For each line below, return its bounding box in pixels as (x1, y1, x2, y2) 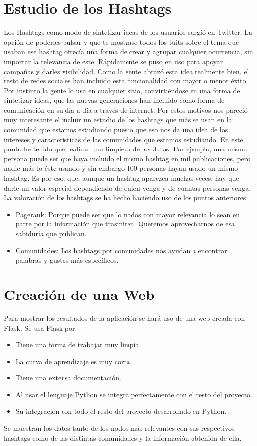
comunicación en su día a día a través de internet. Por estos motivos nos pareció (4, 104, 248, 115)
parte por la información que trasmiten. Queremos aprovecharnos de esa (15, 219, 235, 229)
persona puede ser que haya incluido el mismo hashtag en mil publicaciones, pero (4, 153, 251, 163)
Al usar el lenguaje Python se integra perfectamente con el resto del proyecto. (15, 389, 252, 399)
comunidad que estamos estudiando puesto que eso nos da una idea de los (4, 124, 228, 135)
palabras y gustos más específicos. (15, 255, 119, 265)
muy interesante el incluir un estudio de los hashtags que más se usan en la (4, 114, 232, 125)
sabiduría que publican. (15, 228, 87, 238)
